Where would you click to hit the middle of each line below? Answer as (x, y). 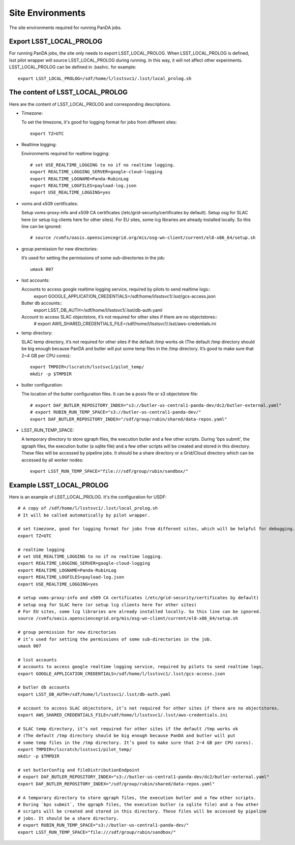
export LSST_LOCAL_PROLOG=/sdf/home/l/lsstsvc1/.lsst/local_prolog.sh (105, 78)
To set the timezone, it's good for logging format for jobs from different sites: (99, 122)
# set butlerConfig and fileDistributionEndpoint (79, 770)
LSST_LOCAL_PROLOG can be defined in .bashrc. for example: (73, 67)
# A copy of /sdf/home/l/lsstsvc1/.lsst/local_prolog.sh (88, 508)
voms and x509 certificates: (50, 203)
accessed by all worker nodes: (52, 460)
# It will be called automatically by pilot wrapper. (84, 515)
